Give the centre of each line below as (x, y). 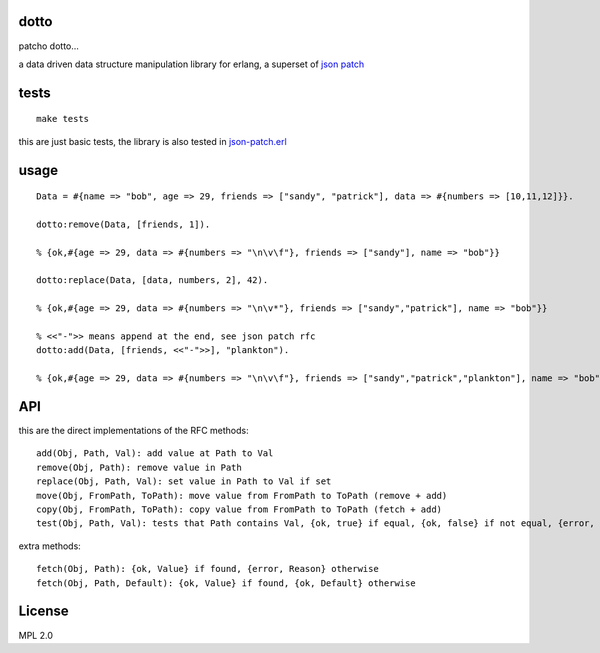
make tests (63, 119)
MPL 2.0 (36, 635)
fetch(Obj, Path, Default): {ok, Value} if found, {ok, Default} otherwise (226, 583)
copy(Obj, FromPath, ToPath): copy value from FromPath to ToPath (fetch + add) (239, 509)
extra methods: (50, 546)
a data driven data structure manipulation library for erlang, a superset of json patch (191, 64)
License (43, 611)
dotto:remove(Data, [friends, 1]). (123, 224)
